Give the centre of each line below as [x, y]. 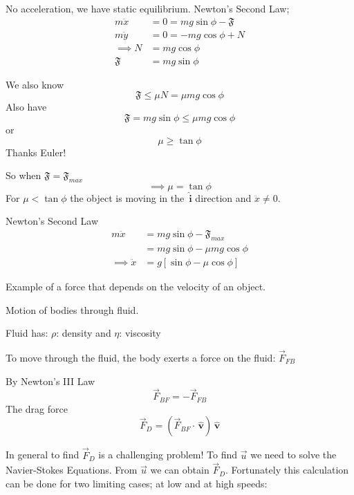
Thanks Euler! [36, 152]
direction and [223, 197]
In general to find [43, 455]
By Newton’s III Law [50, 381]
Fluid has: [27, 333]
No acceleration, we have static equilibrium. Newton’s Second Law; [148, 8]
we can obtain [180, 470]
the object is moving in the [127, 197]
